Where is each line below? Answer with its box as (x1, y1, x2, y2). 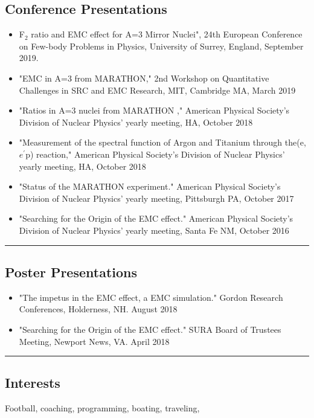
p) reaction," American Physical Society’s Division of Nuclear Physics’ (25, 147, 285, 160)
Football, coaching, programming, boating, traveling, (5, 402, 200, 414)
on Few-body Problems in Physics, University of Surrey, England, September (19, 39, 304, 52)
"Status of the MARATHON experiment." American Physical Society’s (19, 180, 281, 193)
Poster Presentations (5, 262, 138, 281)
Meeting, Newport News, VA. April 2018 (19, 335, 170, 347)
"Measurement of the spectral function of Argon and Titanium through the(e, (19, 136, 306, 149)
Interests (5, 373, 60, 392)
